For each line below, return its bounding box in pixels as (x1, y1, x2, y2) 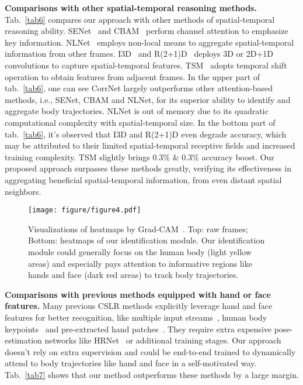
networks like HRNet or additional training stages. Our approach (44, 334, 281, 346)
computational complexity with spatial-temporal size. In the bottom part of (5, 116, 276, 128)
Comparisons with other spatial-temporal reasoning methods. (5, 2, 257, 13)
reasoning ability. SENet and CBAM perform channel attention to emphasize (5, 25, 288, 37)
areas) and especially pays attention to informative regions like (28, 257, 252, 269)
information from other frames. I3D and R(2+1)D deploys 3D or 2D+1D (5, 47, 274, 60)
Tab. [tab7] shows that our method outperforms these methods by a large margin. (5, 368, 299, 380)
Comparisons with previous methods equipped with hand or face (5, 288, 271, 300)
